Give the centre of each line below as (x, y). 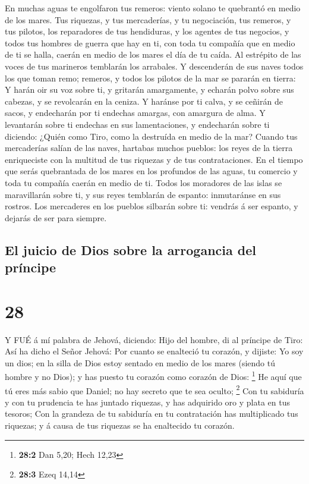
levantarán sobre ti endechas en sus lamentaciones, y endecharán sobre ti (137, 124)
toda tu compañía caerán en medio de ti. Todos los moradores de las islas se (144, 182)
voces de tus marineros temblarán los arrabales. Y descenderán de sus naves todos (154, 66)
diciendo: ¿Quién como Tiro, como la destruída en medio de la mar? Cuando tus (151, 136)
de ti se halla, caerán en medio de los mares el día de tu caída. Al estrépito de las (153, 54)
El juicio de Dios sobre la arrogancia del (130, 249)
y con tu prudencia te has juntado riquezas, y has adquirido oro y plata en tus (148, 402)
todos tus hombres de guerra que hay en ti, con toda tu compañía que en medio (150, 43)
